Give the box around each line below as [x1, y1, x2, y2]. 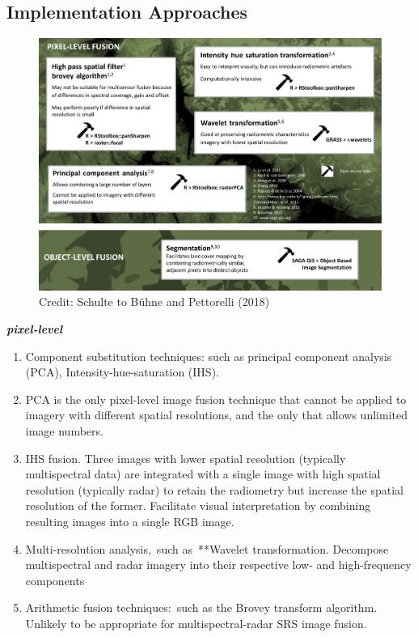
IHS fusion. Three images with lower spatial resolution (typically [25, 449, 346, 466]
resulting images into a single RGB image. [25, 513, 234, 529]
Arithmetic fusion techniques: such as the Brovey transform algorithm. [25, 599, 378, 616]
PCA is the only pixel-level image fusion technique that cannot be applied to [25, 390, 407, 407]
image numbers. [25, 423, 103, 440]
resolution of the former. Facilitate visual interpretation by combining [25, 497, 371, 514]
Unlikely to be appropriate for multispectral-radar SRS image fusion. [25, 614, 367, 631]
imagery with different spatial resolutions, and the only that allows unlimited [25, 406, 407, 423]
